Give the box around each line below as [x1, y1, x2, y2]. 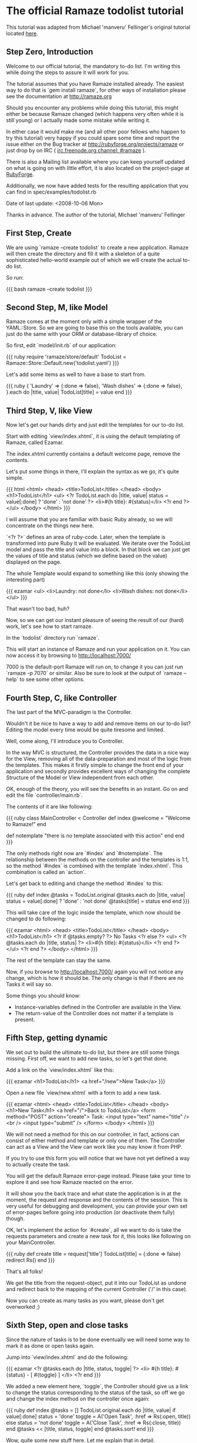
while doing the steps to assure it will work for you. [6, 69, 129, 76]
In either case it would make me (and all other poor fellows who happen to [6, 128, 186, 135]
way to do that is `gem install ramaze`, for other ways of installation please [6, 87, 186, 94]
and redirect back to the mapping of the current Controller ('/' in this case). [6, 1285, 188, 1292]
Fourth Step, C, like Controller [6, 693, 117, 703]
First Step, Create [6, 228, 72, 238]
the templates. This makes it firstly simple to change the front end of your [6, 762, 184, 769]
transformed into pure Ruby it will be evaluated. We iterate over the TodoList [6, 540, 191, 547]
